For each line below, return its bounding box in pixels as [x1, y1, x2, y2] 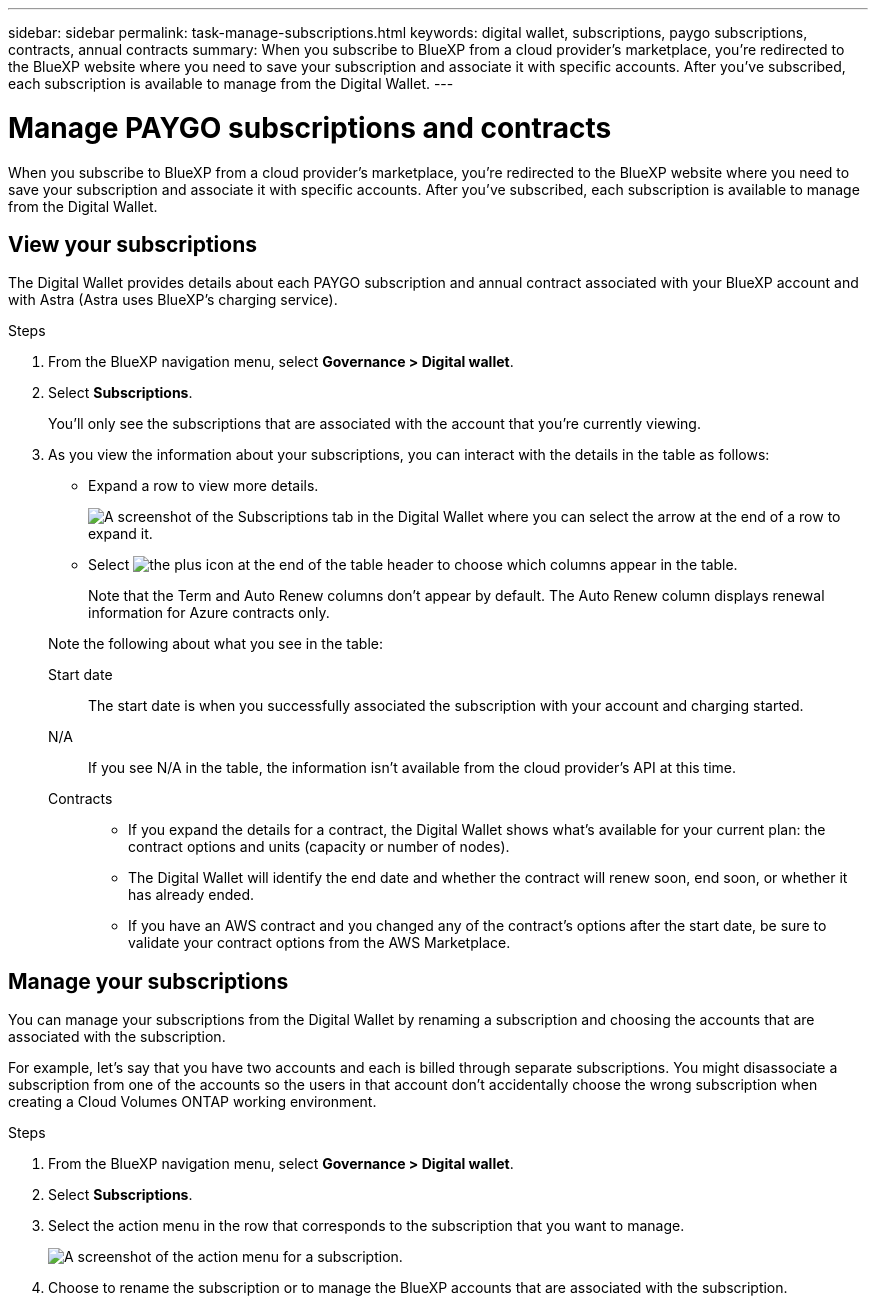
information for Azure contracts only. [88, 604, 330, 622]
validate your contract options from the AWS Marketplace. [128, 934, 511, 952]
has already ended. [128, 886, 255, 904]
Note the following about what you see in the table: [48, 635, 383, 653]
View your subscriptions [8, 231, 258, 257]
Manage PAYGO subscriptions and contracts [8, 110, 612, 145]
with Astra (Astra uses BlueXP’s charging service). [8, 291, 338, 309]
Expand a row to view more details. [88, 477, 319, 495]
